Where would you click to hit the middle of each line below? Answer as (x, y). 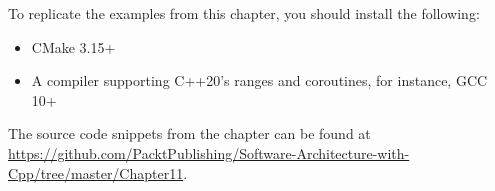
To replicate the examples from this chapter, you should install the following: (244, 13)
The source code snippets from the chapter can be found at (189, 133)
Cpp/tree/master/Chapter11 (96, 172)
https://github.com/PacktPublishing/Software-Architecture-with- (209, 152)
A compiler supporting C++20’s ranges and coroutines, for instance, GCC (259, 80)
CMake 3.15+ (73, 46)
